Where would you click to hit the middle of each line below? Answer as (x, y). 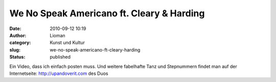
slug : (15, 50)
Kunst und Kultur (67, 43)
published (60, 57)
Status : (17, 57)
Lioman (58, 35)
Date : (15, 29)
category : (20, 43)
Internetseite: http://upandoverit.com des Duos (59, 73)
